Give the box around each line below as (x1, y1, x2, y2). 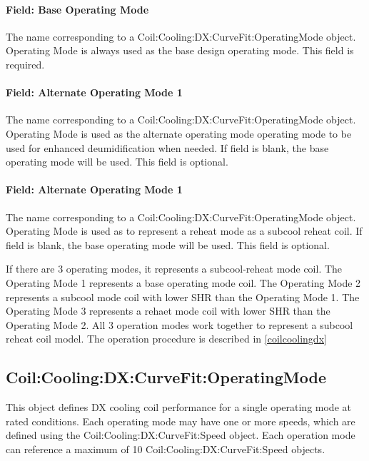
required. (6, 56, 45, 71)
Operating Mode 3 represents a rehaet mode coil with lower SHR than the (6, 303, 330, 318)
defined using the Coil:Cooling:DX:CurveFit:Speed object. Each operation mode (6, 427, 355, 442)
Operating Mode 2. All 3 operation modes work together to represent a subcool (6, 317, 353, 332)
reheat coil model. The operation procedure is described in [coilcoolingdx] (6, 331, 327, 346)
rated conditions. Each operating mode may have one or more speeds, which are (6, 413, 355, 428)
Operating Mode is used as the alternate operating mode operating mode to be (6, 126, 352, 141)
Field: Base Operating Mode (6, 1, 149, 16)
